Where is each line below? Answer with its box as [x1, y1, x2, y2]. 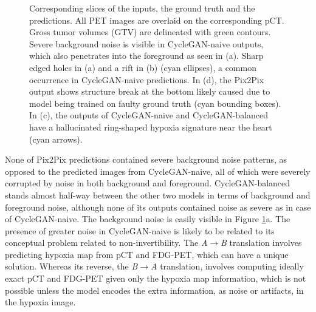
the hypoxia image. [5, 296, 76, 308]
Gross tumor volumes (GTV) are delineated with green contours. [29, 25, 271, 38]
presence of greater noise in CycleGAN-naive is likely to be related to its [5, 224, 275, 237]
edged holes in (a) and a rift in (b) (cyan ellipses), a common [29, 61, 256, 73]
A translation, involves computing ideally [151, 260, 304, 273]
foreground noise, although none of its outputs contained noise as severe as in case [5, 200, 311, 213]
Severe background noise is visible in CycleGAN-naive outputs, [29, 37, 264, 50]
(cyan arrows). [29, 132, 83, 145]
